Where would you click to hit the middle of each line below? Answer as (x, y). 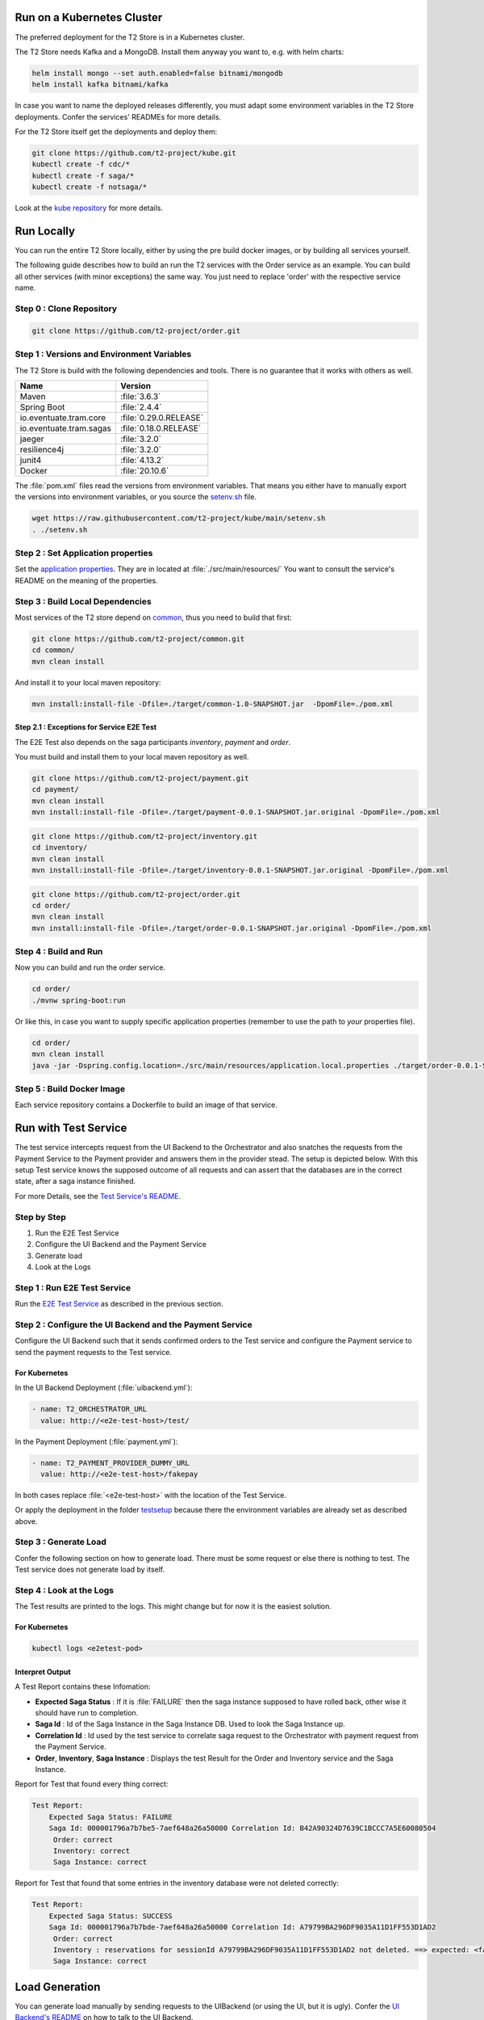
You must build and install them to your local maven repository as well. (132, 757)
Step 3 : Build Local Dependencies (83, 601)
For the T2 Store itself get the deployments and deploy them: (116, 132)
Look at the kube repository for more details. (89, 208)
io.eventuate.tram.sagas (66, 428)
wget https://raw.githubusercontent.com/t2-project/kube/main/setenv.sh (179, 518)
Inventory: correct (92, 1851)
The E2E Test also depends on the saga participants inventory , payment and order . (153, 742)
